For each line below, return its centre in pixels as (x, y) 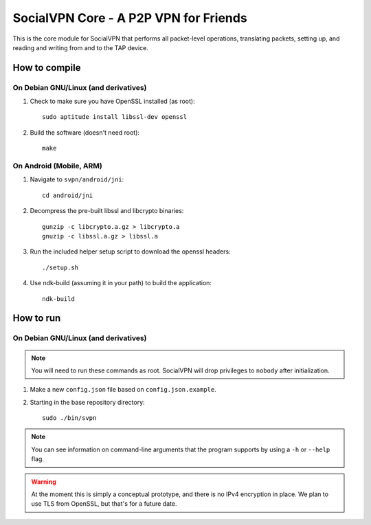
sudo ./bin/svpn (69, 418)
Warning (44, 482)
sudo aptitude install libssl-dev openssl (115, 117)
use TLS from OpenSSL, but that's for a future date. (104, 504)
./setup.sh (60, 267)
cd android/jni (68, 195)
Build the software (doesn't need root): (85, 132)
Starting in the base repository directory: (87, 402)
